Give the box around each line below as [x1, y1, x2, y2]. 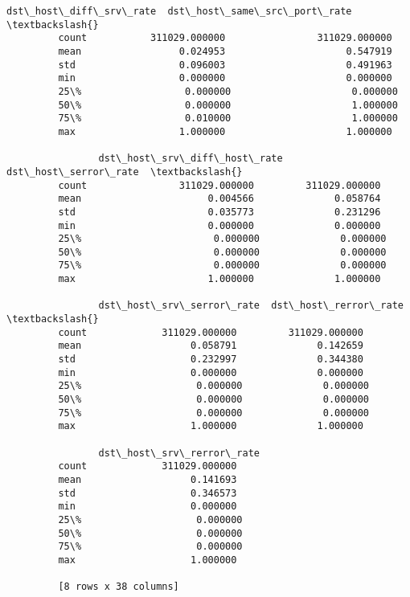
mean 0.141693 [58, 473, 237, 485]
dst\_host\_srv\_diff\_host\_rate [98, 153, 283, 165]
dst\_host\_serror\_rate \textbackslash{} [6, 166, 243, 178]
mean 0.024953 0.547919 [58, 45, 392, 57]
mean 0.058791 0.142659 [58, 340, 363, 352]
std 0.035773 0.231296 [58, 206, 381, 218]
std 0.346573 [58, 487, 237, 499]
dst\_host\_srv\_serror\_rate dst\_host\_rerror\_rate [98, 300, 404, 312]
